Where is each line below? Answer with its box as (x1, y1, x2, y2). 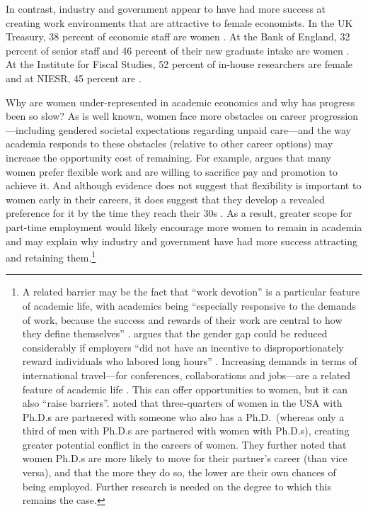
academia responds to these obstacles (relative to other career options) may (6, 136, 333, 151)
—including (6, 122, 56, 137)
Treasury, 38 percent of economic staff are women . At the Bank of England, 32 (6, 29, 350, 44)
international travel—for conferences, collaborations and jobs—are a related (22, 367, 351, 382)
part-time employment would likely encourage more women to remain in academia (6, 219, 362, 234)
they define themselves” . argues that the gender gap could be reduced (22, 326, 328, 341)
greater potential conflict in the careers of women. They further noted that (22, 437, 347, 451)
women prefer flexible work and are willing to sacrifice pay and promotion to (6, 164, 338, 179)
